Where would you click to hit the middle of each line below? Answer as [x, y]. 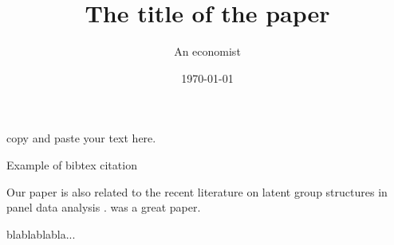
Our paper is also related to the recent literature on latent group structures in [197, 191]
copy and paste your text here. [81, 138]
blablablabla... [41, 233]
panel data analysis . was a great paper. [104, 207]
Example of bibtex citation [72, 164]
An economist [207, 51]
